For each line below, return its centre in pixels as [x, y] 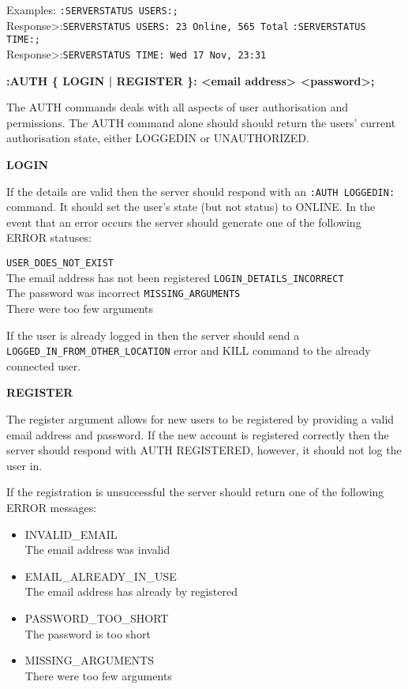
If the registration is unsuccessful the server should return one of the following [195, 492]
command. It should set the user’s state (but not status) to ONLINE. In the [191, 207]
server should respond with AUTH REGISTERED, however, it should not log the [204, 450]
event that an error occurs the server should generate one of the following [184, 222]
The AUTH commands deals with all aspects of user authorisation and [177, 107]
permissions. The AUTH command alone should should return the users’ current [201, 122]
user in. [24, 465]
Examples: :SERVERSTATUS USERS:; [92, 9]
